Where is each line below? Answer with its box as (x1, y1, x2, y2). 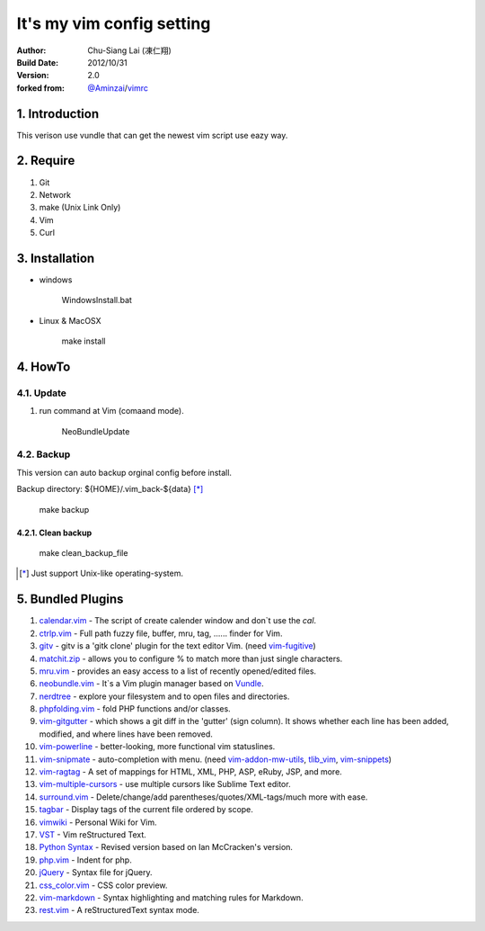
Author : (16, 45, 47, 56)
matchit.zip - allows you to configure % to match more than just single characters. (39, 653, 343, 664)
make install (61, 336, 106, 346)
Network (39, 189, 72, 200)
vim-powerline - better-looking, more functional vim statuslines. (39, 741, 276, 752)
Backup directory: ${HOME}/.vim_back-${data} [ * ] (16, 484, 204, 495)
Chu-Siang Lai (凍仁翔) (87, 45, 172, 56)
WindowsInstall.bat (61, 295, 132, 306)
